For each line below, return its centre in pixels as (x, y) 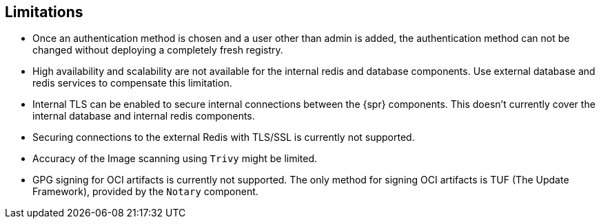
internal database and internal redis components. (144, 116)
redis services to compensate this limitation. (132, 83)
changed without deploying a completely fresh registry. (158, 50)
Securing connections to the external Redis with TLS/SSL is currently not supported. (224, 137)
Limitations (44, 12)
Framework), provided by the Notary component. (145, 192)
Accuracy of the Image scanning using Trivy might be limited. (175, 159)
